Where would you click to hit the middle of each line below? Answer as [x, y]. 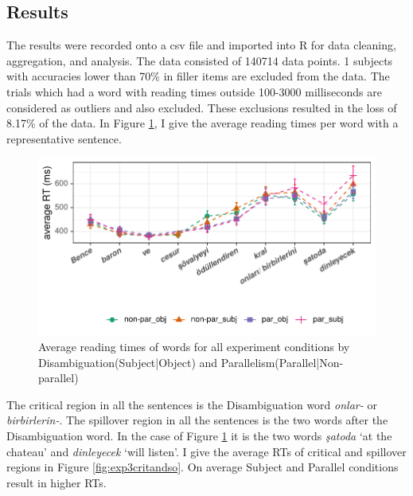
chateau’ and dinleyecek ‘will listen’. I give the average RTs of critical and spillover [206, 451]
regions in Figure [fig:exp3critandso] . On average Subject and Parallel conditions [203, 467]
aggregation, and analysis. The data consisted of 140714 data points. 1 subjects [200, 60]
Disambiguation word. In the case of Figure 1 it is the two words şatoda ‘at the [199, 436]
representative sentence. [64, 138]
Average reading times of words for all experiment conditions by [194, 347]
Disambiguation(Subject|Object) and [128, 362]
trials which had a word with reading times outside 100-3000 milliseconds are [194, 91]
